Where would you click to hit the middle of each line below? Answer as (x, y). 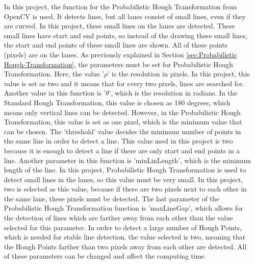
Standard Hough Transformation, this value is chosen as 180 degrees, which (117, 102)
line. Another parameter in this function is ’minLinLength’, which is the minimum (127, 160)
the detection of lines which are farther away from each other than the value (118, 218)
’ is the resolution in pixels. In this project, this (179, 74)
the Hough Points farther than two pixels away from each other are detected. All (125, 246)
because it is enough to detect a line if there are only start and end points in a (122, 150)
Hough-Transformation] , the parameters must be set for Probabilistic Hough (119, 64)
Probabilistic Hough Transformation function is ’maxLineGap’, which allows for (124, 208)
